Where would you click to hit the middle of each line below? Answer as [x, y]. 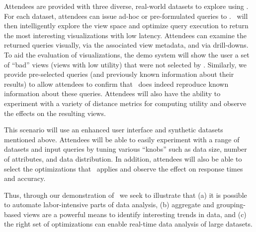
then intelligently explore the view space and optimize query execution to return [126, 26]
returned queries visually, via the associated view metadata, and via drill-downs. [126, 45]
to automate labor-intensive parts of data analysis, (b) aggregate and [109, 204]
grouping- [231, 204]
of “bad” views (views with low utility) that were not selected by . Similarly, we [125, 64]
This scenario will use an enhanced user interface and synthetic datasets [114, 130]
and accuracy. [25, 178]
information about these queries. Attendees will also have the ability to [112, 93]
